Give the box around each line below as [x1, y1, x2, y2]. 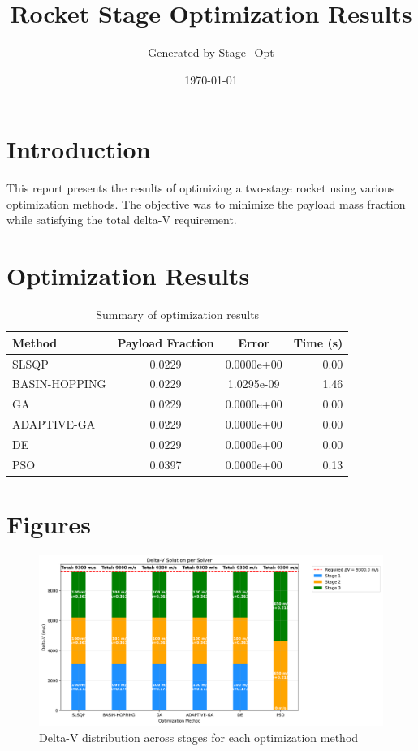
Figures [6, 507, 91, 541]
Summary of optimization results [96, 306, 260, 323]
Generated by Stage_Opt [148, 44, 274, 61]
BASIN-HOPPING [12, 375, 106, 392]
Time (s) [293, 334, 343, 351]
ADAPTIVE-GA [12, 416, 96, 433]
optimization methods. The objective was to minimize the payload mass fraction [6, 195, 406, 212]
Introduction [6, 132, 151, 166]
